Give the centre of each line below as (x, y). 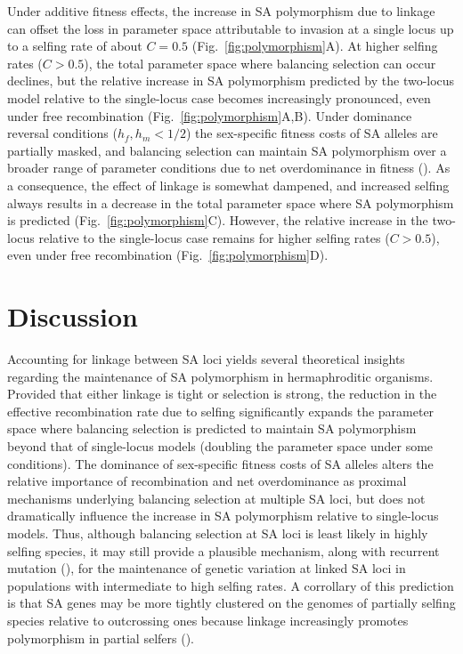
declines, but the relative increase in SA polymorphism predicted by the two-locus (231, 81)
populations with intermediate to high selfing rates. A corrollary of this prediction (231, 585)
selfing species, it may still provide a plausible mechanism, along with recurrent (223, 550)
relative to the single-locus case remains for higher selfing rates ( (214, 237)
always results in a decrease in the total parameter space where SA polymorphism (231, 202)
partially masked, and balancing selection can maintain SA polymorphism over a (227, 150)
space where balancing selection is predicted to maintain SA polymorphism (212, 428)
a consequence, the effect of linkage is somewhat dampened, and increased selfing (228, 185)
